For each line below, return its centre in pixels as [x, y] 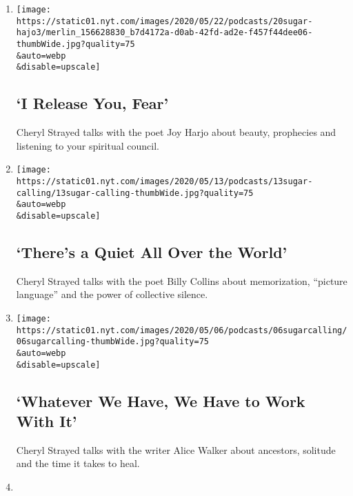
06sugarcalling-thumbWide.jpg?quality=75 [112, 342]
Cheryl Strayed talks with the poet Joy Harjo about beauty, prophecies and [176, 132]
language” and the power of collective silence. [112, 294]
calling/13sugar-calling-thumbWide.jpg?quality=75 [135, 193]
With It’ [47, 421]
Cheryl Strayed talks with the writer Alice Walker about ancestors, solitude [176, 449]
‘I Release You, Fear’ [92, 103]
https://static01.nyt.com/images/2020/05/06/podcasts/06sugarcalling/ [182, 330]
